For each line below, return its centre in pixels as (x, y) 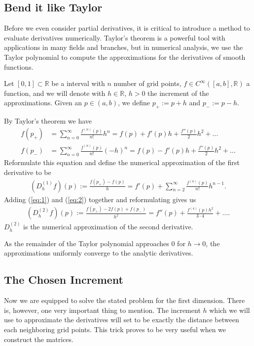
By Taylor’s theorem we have (48, 121)
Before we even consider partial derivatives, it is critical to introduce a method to (127, 28)
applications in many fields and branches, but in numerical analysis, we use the (124, 47)
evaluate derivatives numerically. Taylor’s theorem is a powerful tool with (115, 37)
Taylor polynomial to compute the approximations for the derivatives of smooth (125, 57)
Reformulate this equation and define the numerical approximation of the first (122, 162)
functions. (19, 66)
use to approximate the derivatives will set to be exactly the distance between (122, 320)
